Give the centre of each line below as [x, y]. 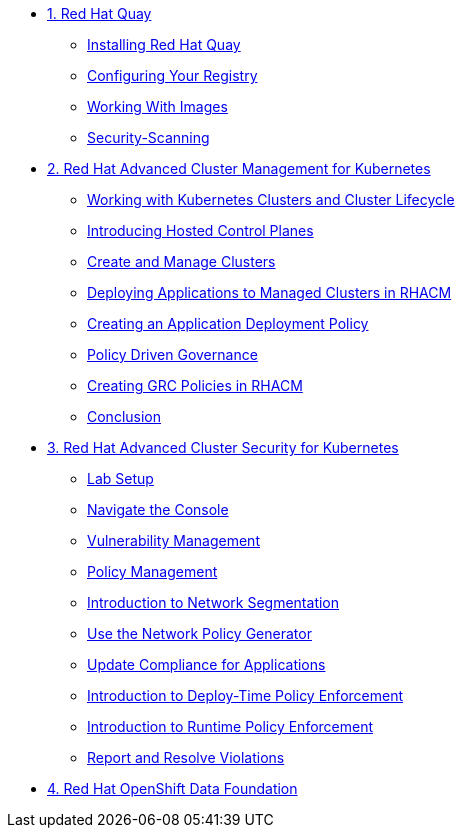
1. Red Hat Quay [99, 13]
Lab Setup [120, 478]
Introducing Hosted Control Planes [200, 230]
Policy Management [152, 571]
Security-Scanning [148, 137]
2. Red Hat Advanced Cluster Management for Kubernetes [239, 168]
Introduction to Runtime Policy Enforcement [230, 726]
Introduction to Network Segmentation [213, 602]
